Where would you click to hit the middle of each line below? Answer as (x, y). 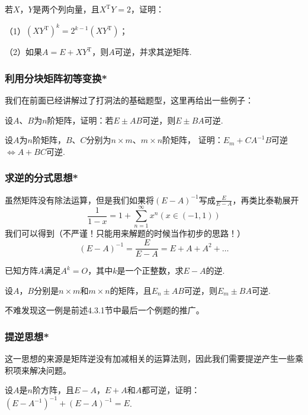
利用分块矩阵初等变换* (56, 78)
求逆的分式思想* (41, 178)
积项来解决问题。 (38, 370)
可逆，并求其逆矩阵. (153, 52)
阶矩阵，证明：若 (80, 120)
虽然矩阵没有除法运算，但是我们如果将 (79, 200)
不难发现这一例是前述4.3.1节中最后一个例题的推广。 (105, 310)
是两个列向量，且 (66, 9)
